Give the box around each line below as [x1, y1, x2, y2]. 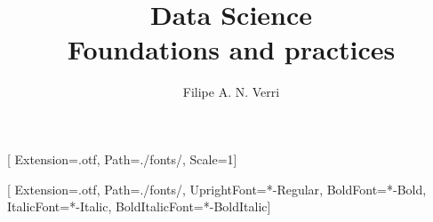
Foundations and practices [67, 31, 396, 67]
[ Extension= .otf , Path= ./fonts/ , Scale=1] [7, 149, 237, 168]
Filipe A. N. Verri [182, 83, 280, 101]
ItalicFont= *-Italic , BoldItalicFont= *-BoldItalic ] [7, 197, 271, 216]
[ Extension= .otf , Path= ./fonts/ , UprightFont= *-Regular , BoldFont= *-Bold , [7, 179, 427, 198]
